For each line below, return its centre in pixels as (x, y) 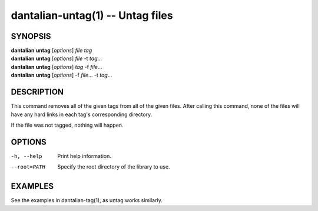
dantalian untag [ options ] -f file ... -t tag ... (62, 75)
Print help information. (84, 156)
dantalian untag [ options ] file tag (52, 51)
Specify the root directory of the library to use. (114, 167)
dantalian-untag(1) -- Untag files (92, 15)
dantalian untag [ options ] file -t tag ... (57, 58)
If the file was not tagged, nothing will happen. (67, 125)
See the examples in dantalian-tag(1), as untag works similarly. (87, 200)
